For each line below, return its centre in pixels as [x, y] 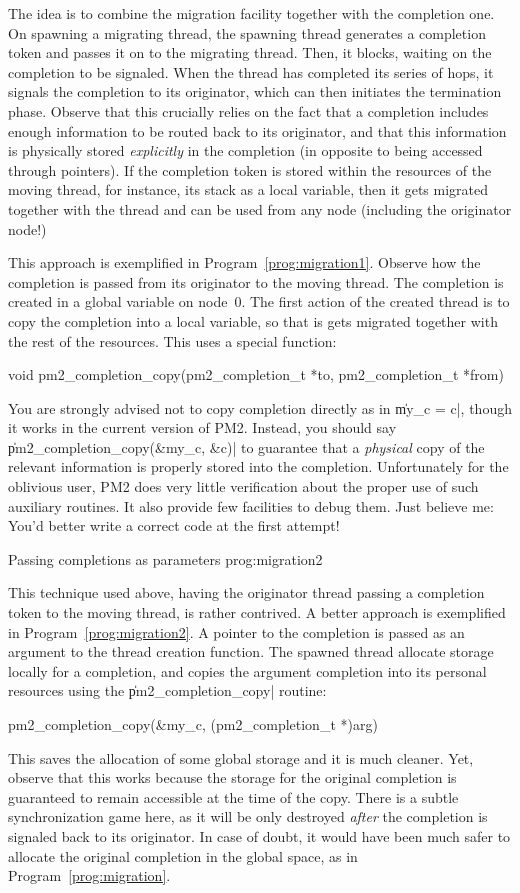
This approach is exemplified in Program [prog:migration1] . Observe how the [244, 262]
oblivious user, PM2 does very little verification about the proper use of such [243, 486]
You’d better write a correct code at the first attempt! [174, 525]
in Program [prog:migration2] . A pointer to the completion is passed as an [236, 631]
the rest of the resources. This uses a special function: [172, 340]
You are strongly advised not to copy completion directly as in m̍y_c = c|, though [260, 407]
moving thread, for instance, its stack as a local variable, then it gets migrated [248, 189]
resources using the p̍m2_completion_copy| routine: [167, 690]
